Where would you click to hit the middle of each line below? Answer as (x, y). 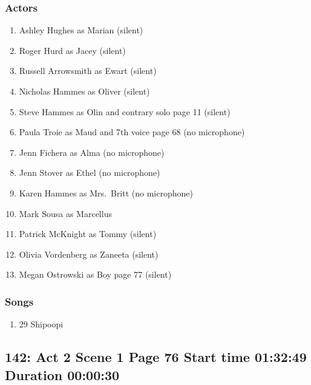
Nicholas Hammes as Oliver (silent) (84, 91)
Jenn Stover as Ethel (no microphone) (90, 172)
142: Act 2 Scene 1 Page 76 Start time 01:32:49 (156, 357)
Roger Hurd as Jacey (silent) (72, 50)
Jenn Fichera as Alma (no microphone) (92, 152)
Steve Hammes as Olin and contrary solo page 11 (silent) (125, 111)
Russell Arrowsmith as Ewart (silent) (88, 71)
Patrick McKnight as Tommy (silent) (88, 234)
